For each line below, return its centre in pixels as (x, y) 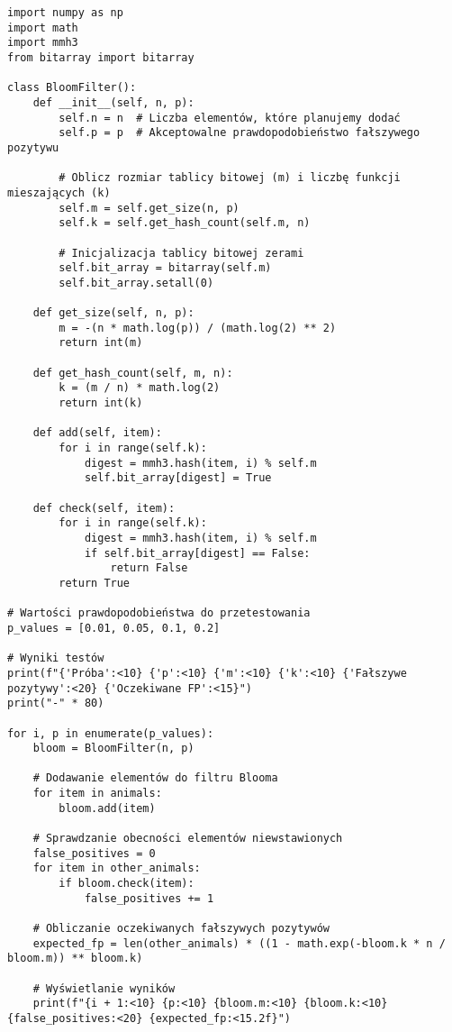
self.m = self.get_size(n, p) (149, 208)
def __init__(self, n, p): (113, 102)
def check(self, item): (104, 508)
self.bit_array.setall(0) (136, 283)
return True (95, 583)
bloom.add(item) (107, 808)
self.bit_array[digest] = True (178, 478)
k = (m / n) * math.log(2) (140, 388)
